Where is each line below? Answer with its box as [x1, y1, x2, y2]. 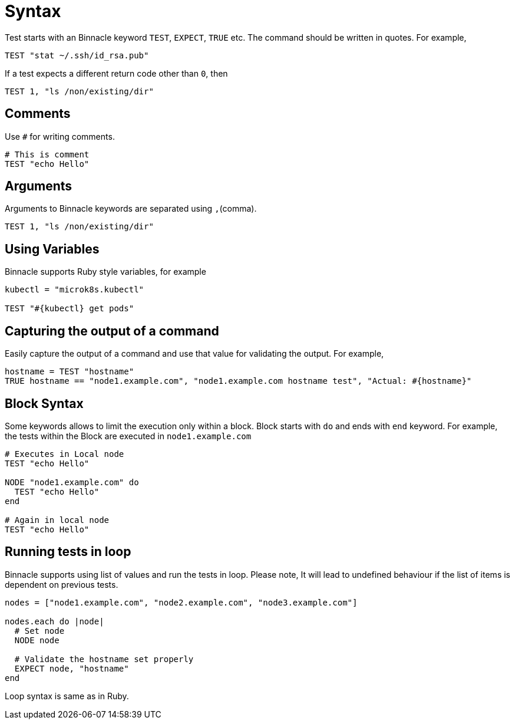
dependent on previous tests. [5, 579, 118, 590]
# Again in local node [5, 515, 110, 525]
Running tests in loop [5, 544, 131, 560]
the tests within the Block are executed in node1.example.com [5, 430, 252, 441]
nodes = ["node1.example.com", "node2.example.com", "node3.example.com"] [5, 597, 358, 607]
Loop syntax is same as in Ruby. [5, 690, 129, 701]
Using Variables [5, 241, 100, 256]
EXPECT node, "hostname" [14, 663, 129, 673]
